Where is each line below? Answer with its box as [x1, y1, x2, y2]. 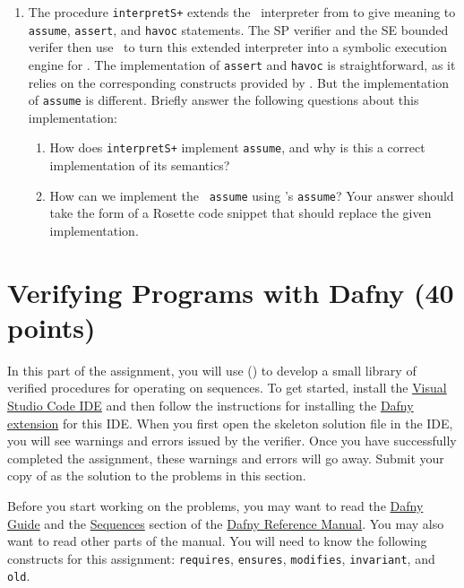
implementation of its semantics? [49, 156, 230, 175]
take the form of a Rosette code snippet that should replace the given [49, 203, 432, 222]
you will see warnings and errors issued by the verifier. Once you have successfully [7, 431, 457, 450]
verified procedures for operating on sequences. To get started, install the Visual [7, 378, 447, 397]
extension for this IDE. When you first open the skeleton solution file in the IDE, [7, 413, 453, 432]
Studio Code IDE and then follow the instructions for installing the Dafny [7, 396, 414, 414]
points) [7, 308, 96, 345]
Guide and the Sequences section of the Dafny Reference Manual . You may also [7, 514, 444, 532]
